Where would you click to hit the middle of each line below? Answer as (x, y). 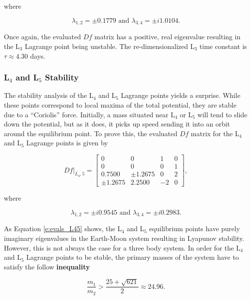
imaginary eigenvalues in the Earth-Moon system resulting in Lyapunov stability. (124, 238)
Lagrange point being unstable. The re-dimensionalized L (110, 46)
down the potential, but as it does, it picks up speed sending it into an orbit (117, 124)
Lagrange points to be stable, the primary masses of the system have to (133, 257)
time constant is (223, 46)
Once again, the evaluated (43, 37)
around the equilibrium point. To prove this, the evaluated (91, 133)
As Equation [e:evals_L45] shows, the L (63, 228)
